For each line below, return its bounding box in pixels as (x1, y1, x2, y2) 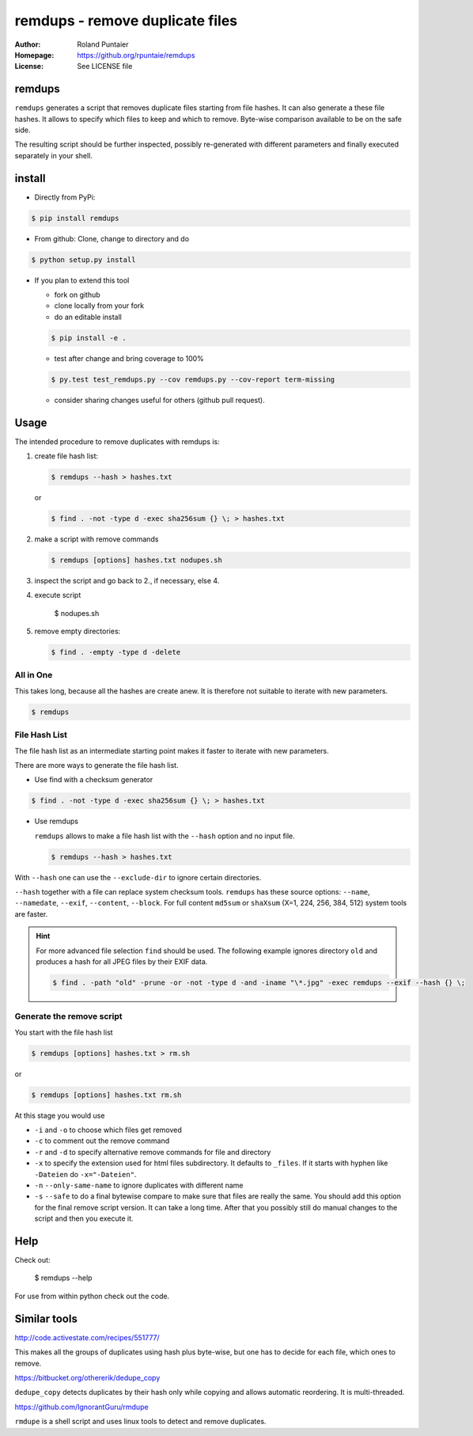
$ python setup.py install (31, 255, 136, 264)
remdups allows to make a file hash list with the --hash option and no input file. (34, 831, 296, 841)
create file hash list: (34, 451, 99, 461)
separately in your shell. (14, 150, 93, 160)
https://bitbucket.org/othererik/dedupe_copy (14, 1373, 161, 1382)
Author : (14, 40, 41, 49)
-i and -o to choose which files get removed (34, 1125, 182, 1135)
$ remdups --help (34, 1273, 93, 1282)
